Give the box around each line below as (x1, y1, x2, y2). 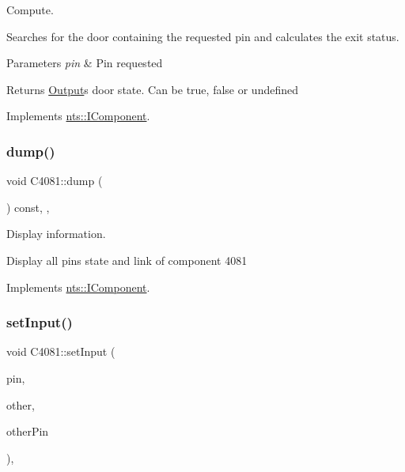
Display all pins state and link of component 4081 (6, 251, 248, 268)
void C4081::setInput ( (6, 343, 115, 360)
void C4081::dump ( (6, 172, 103, 189)
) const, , (6, 198, 50, 215)
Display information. (6, 225, 106, 242)
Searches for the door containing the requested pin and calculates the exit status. (6, 28, 399, 44)
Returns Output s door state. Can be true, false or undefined (6, 81, 298, 97)
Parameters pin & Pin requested (6, 55, 163, 71)
